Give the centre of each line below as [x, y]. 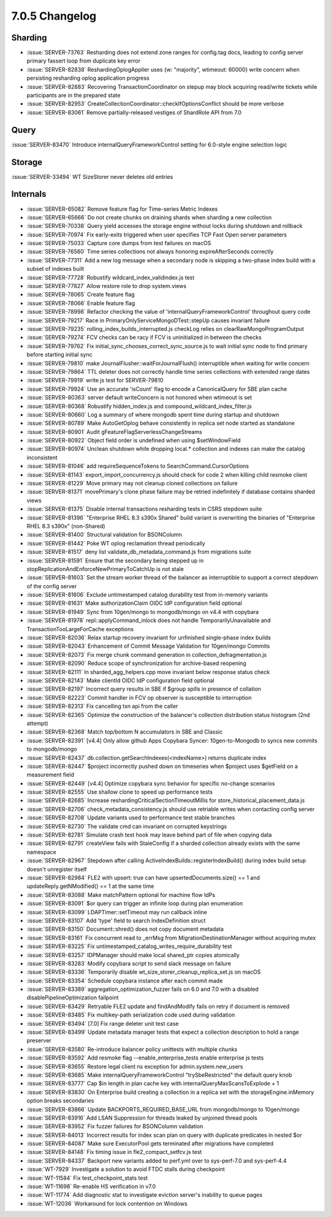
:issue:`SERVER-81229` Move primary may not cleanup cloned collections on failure [132, 483]
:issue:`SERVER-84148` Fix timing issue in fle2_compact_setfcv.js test [114, 1152]
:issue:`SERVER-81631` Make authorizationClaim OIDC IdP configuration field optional [134, 603]
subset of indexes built [55, 269]
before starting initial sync [59, 355]
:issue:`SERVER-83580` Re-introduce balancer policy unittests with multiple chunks [132, 1049]
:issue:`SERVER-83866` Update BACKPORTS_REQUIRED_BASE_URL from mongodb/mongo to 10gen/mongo [163, 1109]
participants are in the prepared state [74, 96]
